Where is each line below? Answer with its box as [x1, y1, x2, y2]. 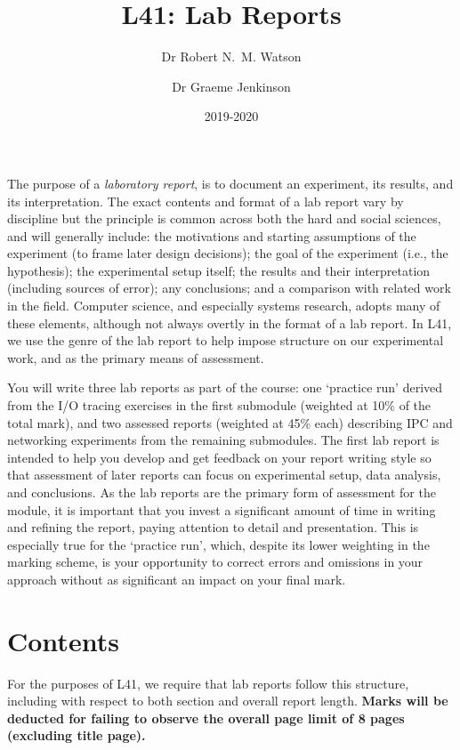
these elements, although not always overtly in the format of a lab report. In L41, [7, 313, 452, 332]
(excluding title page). [7, 726, 146, 745]
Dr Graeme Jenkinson [172, 77, 291, 95]
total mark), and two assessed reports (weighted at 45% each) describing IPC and [7, 413, 453, 431]
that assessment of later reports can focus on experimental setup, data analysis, [7, 465, 441, 484]
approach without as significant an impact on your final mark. [7, 569, 346, 588]
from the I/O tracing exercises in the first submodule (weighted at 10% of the [7, 396, 432, 415]
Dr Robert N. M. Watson [161, 47, 302, 66]
